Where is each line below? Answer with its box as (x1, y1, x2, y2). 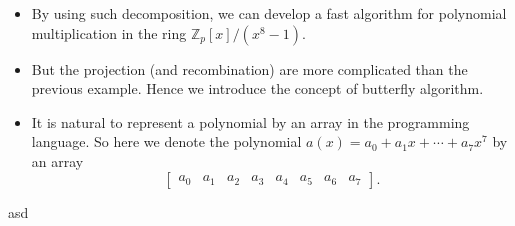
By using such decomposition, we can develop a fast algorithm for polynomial (31, 3, 507, 23)
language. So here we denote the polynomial (31, 131, 302, 152)
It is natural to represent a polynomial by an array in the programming (31, 111, 470, 132)
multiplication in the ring (31, 22, 187, 43)
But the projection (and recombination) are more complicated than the (31, 58, 468, 79)
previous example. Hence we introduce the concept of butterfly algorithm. (31, 78, 484, 99)
